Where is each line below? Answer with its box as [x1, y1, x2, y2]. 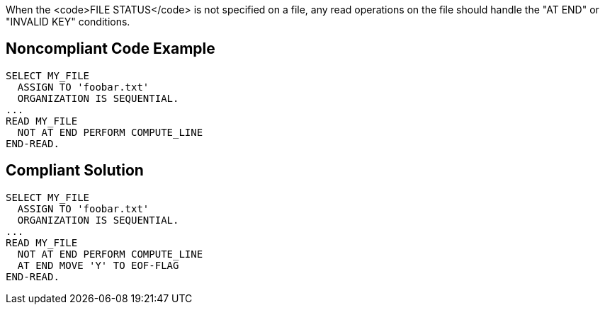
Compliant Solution [6, 161, 144, 180]
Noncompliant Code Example [6, 40, 215, 58]
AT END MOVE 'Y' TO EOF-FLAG [17, 259, 179, 271]
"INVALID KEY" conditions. [6, 16, 130, 28]
